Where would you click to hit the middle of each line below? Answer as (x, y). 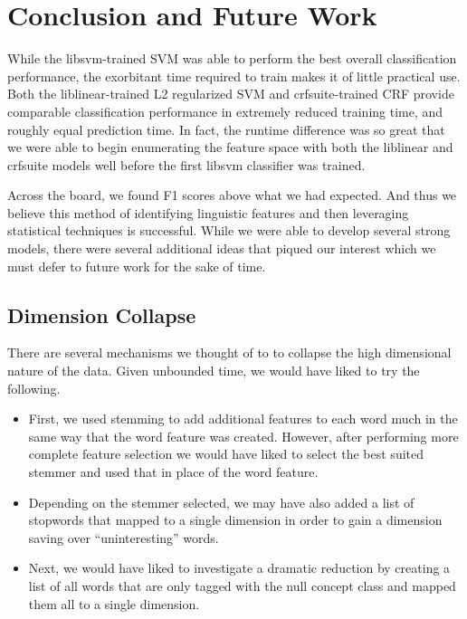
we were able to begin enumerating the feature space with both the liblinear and (230, 147)
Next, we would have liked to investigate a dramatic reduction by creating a (239, 568)
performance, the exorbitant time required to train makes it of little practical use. (234, 76)
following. (34, 388)
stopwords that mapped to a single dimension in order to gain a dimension (235, 520)
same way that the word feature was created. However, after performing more (243, 436)
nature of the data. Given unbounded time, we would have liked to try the (214, 371)
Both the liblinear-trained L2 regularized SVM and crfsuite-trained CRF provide (231, 94)
